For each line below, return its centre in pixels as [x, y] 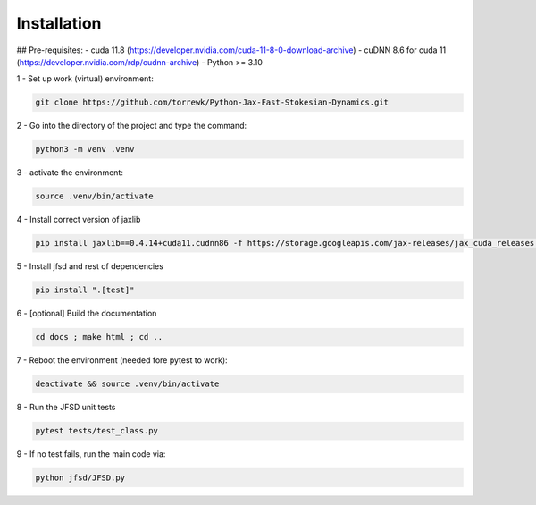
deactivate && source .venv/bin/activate [127, 384]
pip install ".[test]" [85, 290]
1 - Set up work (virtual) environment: [85, 79]
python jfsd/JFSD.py [80, 478]
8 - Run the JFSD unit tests [66, 408]
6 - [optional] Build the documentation [87, 314]
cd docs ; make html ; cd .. [99, 337]
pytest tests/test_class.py [96, 431]
